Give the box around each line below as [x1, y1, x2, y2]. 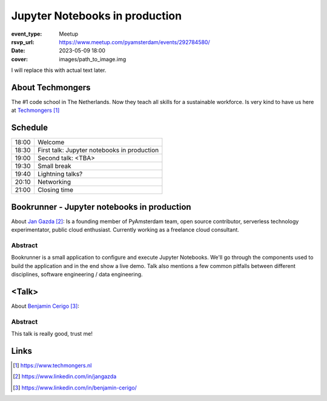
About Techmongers [11, 82, 91, 93]
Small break [37, 162, 71, 171]
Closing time [37, 186, 74, 194]
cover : [11, 55, 28, 63]
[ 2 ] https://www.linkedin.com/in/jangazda [13, 373, 117, 380]
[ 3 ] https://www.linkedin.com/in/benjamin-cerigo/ [13, 384, 137, 391]
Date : [11, 47, 25, 54]
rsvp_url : [11, 38, 35, 45]
